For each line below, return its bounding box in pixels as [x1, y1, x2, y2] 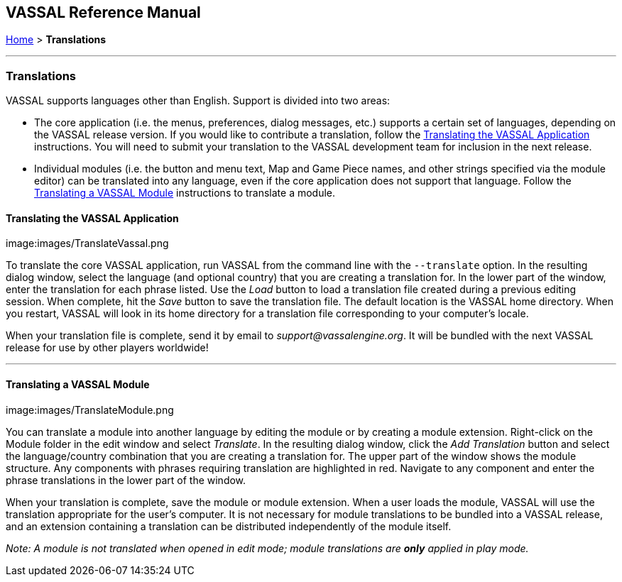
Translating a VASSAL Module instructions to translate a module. [34, 187, 336, 199]
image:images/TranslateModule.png [6, 403, 174, 416]
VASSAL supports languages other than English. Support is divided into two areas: [6, 94, 391, 107]
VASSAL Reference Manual [6, 4, 201, 21]
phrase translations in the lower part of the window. [6, 473, 246, 486]
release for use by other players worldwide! [6, 341, 209, 354]
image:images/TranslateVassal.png [6, 237, 169, 250]
